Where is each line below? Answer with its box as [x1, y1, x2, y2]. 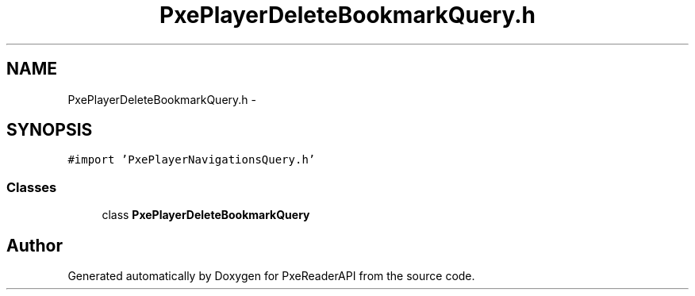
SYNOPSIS [6, 120, 93, 140]
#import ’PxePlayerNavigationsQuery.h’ [67, 153, 316, 167]
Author [6, 235, 63, 256]
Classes [6, 179, 57, 195]
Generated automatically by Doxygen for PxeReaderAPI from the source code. [67, 269, 475, 283]
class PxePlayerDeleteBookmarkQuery [102, 208, 310, 222]
